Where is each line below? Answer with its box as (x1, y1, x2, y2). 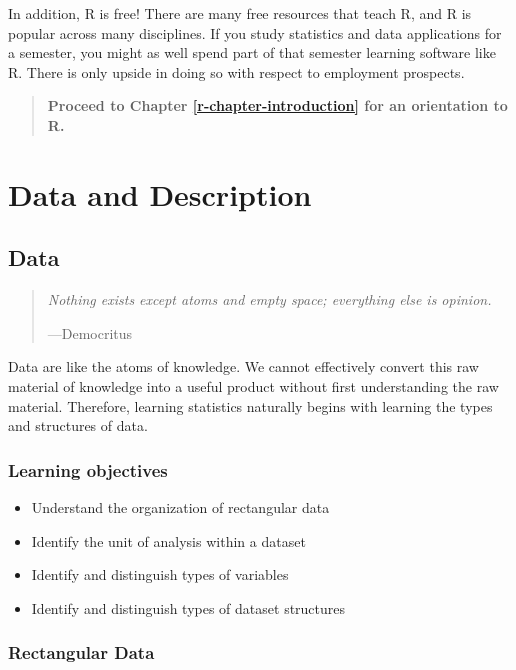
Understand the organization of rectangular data (31, 496, 330, 517)
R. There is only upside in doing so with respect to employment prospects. (8, 61, 465, 82)
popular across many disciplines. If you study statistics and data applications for (8, 22, 502, 43)
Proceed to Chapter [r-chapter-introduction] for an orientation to (47, 95, 508, 116)
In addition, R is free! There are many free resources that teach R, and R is (8, 3, 472, 23)
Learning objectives (8, 457, 168, 482)
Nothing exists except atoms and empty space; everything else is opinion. (47, 289, 492, 310)
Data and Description (8, 173, 312, 214)
